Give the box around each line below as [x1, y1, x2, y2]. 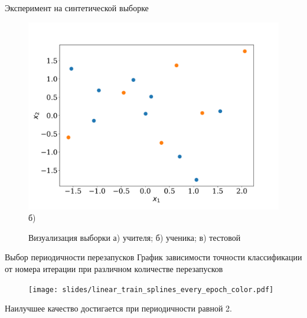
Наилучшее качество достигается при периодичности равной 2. [5, 302, 232, 314]
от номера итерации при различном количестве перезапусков [5, 262, 223, 274]
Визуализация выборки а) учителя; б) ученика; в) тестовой [28, 231, 241, 243]
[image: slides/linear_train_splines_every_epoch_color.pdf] [28, 285, 274, 294]
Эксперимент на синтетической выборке [5, 2, 149, 14]
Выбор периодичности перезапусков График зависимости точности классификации [5, 251, 302, 263]
